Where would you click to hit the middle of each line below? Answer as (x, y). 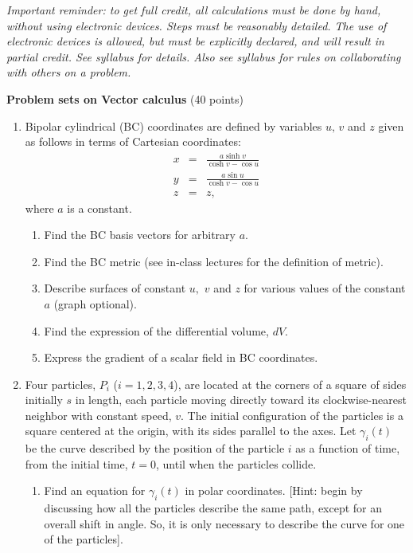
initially (44, 400)
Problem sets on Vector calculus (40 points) (125, 98)
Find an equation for (95, 490)
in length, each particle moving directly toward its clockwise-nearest (241, 400)
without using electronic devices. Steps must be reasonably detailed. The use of (197, 25)
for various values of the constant (325, 288)
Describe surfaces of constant (115, 288)
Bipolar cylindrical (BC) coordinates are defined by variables (173, 126)
